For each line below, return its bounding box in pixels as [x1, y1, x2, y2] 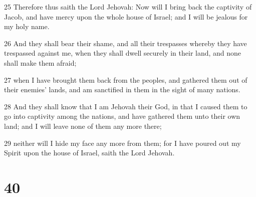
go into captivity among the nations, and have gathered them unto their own [4, 111, 240, 121]
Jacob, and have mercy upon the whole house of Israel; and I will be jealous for [4, 11, 248, 22]
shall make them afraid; [4, 57, 77, 68]
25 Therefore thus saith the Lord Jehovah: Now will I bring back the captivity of [4, 2, 252, 12]
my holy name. [4, 21, 50, 32]
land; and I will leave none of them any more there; [4, 120, 162, 131]
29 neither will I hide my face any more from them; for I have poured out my [4, 137, 241, 148]
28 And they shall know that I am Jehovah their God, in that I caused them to [4, 101, 247, 111]
